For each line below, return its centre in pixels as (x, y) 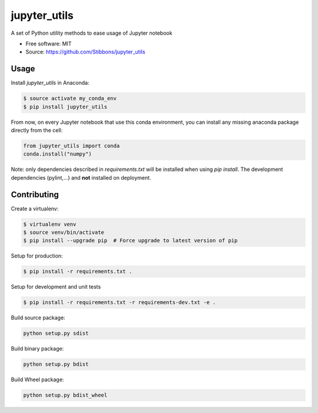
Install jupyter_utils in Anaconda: (50, 83)
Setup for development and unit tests (56, 287)
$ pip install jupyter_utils (65, 107)
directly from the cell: (37, 130)
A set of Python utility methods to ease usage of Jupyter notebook (92, 33)
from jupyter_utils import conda (72, 146)
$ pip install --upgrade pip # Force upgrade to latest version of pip (130, 241)
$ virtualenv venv (50, 224)
